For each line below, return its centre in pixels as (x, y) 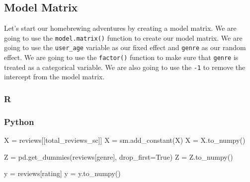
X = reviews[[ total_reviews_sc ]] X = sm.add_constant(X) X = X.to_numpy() (125, 140)
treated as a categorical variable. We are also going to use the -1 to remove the (125, 67)
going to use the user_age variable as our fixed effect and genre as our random (125, 47)
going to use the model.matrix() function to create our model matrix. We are (123, 37)
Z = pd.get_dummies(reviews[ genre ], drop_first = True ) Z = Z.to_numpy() (119, 156)
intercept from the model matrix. (54, 77)
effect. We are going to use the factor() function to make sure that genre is (121, 57)
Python (19, 121)
